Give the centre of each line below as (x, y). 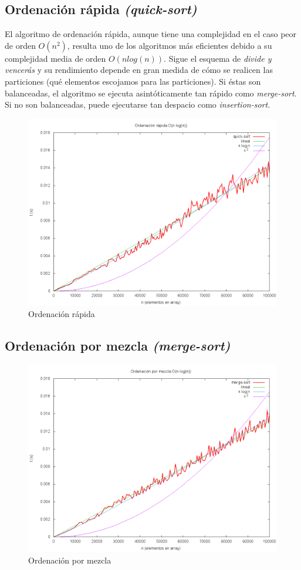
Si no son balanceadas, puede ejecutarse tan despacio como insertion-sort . (138, 104)
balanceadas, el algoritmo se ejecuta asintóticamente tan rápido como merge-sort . (151, 93)
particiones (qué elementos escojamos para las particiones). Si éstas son (133, 81)
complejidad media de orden (55, 58)
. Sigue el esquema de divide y (218, 58)
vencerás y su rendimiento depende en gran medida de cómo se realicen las (139, 70)
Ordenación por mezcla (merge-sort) (118, 346)
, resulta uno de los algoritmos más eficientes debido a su (170, 45)
